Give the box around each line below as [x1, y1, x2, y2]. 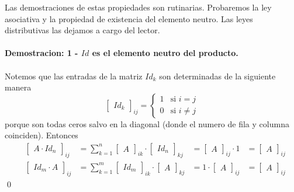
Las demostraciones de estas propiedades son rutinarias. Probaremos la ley [5, 1, 272, 13]
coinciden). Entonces [5, 129, 78, 141]
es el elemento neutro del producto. [92, 47, 238, 59]
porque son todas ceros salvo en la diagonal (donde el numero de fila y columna [5, 117, 289, 130]
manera [5, 81, 32, 93]
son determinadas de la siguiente [159, 69, 276, 82]
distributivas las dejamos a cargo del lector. [5, 24, 160, 36]
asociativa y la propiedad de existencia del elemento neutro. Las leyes [5, 12, 253, 25]
